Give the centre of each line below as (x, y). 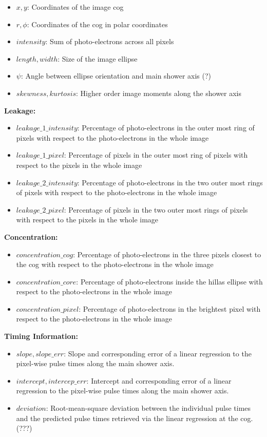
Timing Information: (41, 336)
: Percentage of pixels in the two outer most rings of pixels (156, 209)
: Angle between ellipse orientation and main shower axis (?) (116, 76)
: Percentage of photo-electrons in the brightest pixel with (170, 308)
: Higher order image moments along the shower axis (159, 93)
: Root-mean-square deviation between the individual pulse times (148, 408)
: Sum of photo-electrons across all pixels (110, 41)
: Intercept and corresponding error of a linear (159, 380)
